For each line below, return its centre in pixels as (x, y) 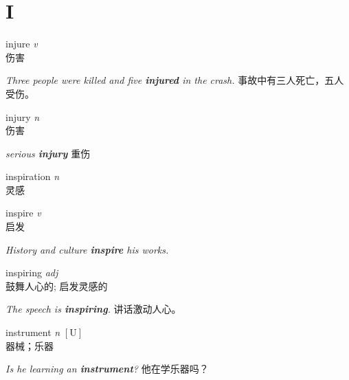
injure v (22, 44)
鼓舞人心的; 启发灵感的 (57, 286)
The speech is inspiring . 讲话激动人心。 (93, 309)
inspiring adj (32, 272)
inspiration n (33, 176)
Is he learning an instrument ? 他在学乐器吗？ (107, 369)
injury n (23, 116)
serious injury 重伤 (48, 153)
